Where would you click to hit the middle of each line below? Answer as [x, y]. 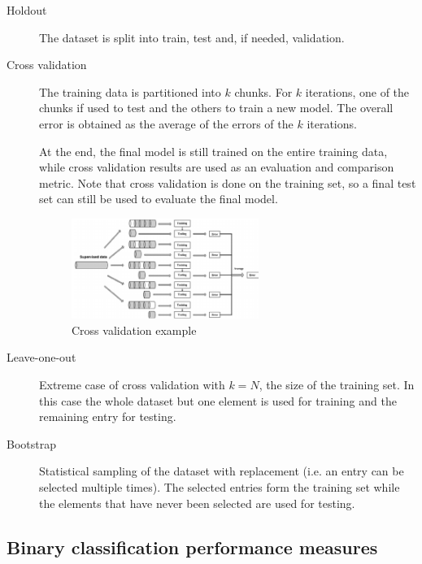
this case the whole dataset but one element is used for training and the [218, 400]
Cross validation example [134, 330]
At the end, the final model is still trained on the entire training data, [213, 151]
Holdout [27, 10]
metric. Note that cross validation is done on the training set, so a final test [228, 182]
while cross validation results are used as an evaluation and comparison [217, 167]
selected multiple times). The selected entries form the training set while [220, 486]
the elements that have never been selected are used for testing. [197, 503]
